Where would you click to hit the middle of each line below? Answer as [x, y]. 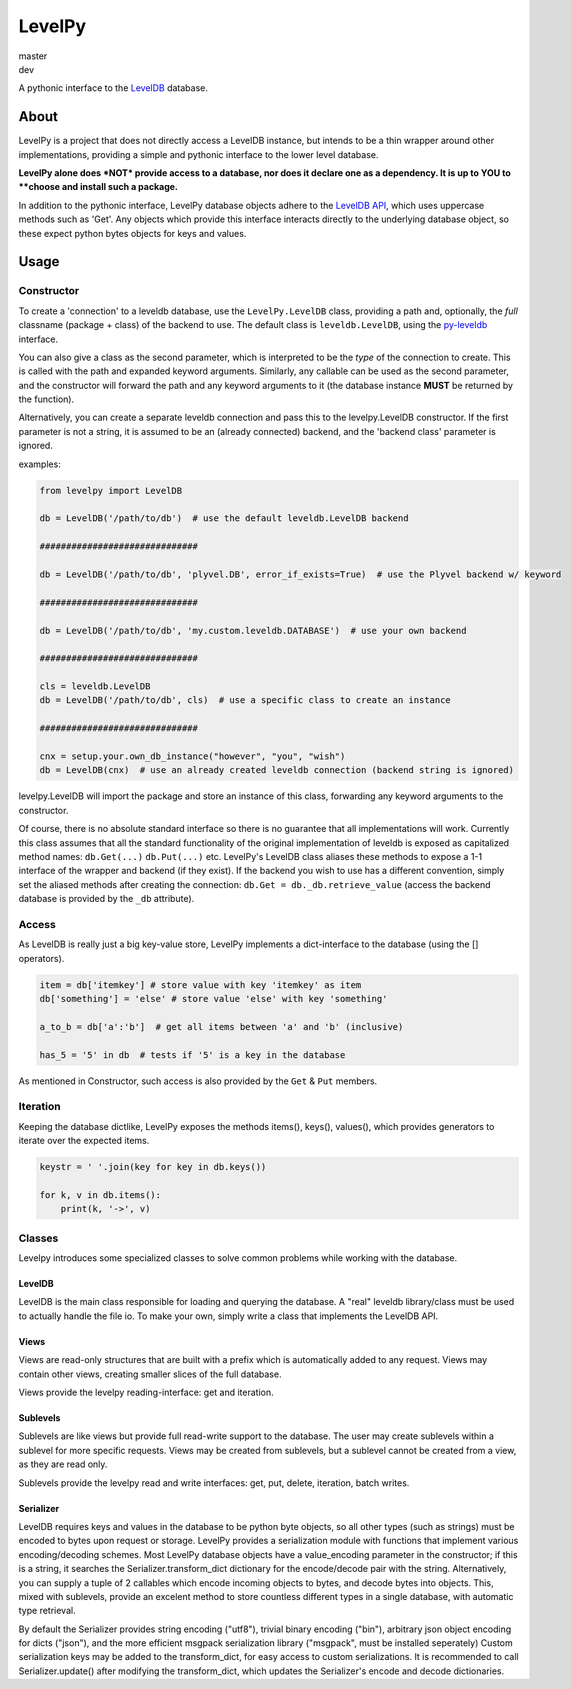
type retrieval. [47, 1611]
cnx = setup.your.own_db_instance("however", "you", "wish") [192, 756]
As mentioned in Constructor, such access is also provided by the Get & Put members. [198, 1081]
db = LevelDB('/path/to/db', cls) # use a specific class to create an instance [245, 700]
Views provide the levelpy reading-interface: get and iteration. [146, 1392]
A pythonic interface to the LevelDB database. [113, 88]
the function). [46, 399]
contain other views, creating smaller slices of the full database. [150, 1374]
